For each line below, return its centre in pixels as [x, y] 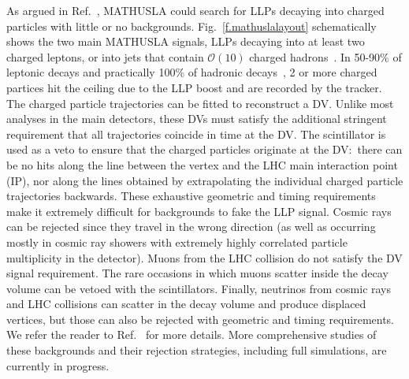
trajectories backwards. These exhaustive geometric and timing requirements [191, 196]
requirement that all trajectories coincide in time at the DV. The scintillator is [196, 134]
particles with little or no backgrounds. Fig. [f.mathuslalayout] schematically [191, 26]
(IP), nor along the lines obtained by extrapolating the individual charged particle [205, 180]
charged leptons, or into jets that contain [105, 56]
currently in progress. [58, 365]
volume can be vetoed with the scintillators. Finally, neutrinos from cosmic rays [199, 288]
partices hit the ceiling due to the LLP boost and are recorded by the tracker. [194, 87]
